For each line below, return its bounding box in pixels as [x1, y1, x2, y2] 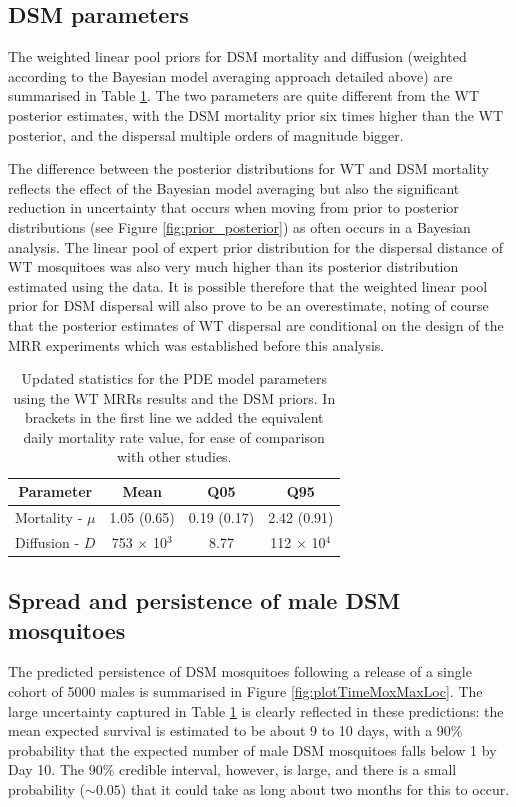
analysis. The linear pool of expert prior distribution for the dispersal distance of [8, 236, 504, 257]
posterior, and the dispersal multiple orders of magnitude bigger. [8, 124, 404, 145]
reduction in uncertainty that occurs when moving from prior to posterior [8, 197, 459, 218]
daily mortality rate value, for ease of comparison [23, 426, 325, 447]
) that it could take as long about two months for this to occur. [120, 779, 510, 800]
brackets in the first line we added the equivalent [24, 407, 324, 428]
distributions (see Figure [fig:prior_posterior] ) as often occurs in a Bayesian [8, 216, 471, 237]
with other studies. [116, 446, 232, 467]
